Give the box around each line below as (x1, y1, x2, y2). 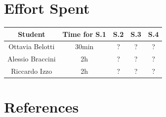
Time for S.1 (62, 29, 106, 39)
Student (18, 29, 45, 39)
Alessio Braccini (7, 54, 56, 64)
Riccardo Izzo (11, 66, 52, 76)
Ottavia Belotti (8, 41, 55, 52)
